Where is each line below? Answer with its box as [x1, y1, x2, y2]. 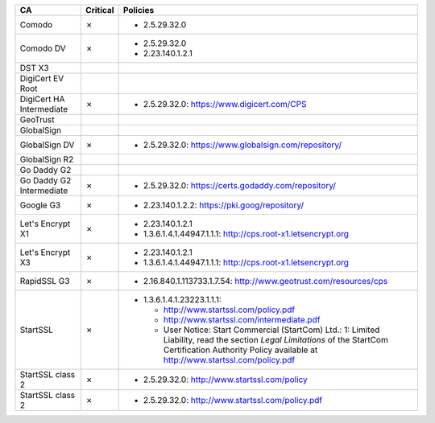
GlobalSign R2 [19, 154, 74, 165]
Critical [85, 5, 114, 15]
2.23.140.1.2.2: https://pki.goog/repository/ [143, 199, 304, 211]
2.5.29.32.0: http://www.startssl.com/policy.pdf [143, 395, 322, 405]
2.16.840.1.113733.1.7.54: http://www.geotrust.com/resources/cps [143, 276, 388, 286]
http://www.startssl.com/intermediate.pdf [163, 314, 321, 325]
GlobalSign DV [19, 139, 75, 150]
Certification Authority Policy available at [163, 344, 318, 355]
